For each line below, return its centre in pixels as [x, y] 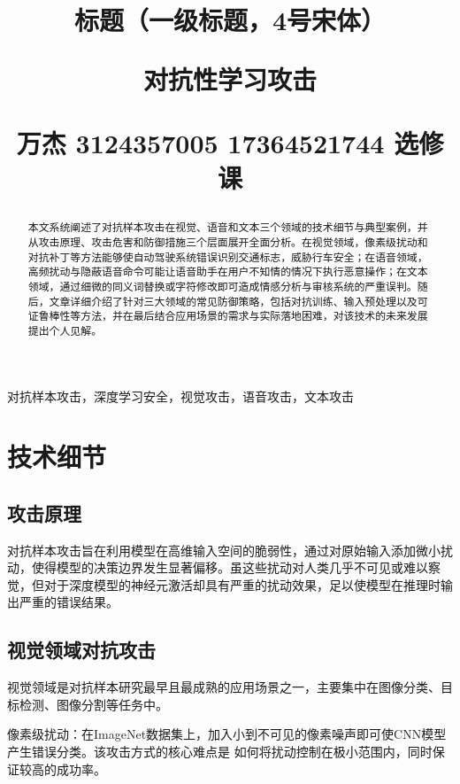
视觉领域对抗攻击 [81, 650]
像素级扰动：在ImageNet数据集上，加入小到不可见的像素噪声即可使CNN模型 [227, 734]
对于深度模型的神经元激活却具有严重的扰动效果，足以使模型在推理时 [242, 584]
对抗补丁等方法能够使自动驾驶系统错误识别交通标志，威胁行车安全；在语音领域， [228, 256]
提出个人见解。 [65, 330]
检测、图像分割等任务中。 [93, 704]
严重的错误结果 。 [69, 602]
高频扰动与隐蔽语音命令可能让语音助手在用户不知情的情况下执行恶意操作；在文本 [228, 272]
